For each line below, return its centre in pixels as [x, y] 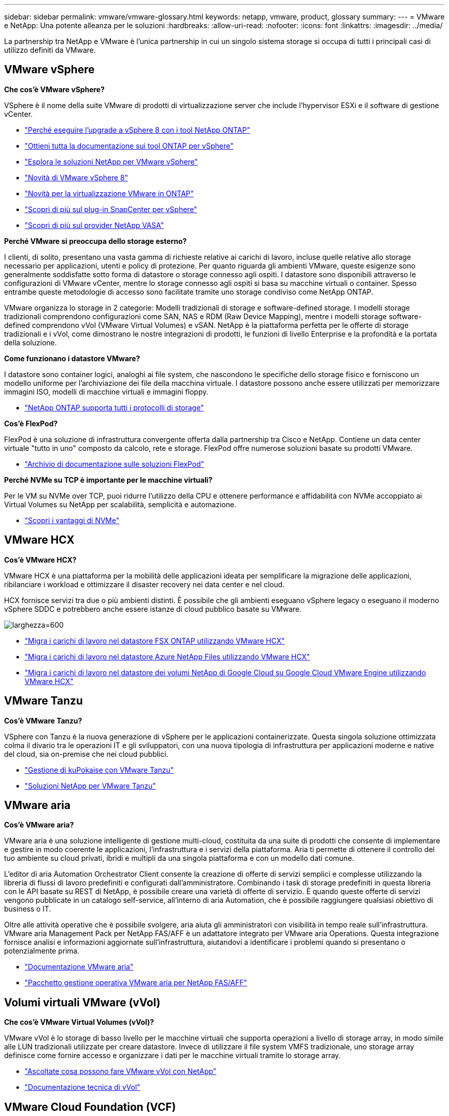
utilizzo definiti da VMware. [50, 50]
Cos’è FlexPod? [31, 423]
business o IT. [28, 909]
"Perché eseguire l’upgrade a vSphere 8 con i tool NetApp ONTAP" [137, 130]
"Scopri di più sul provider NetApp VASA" [94, 225]
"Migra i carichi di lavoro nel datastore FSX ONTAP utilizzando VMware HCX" [155, 640]
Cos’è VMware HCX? [40, 560]
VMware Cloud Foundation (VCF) [90, 1107]
